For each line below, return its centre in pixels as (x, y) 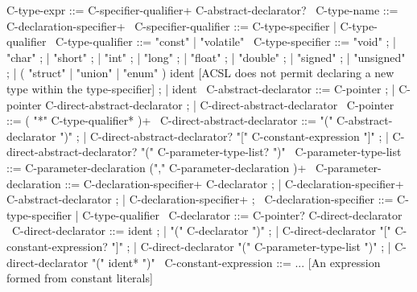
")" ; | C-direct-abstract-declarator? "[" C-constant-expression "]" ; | (224, 136)
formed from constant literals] (80, 278)
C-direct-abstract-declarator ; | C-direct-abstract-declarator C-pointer (220, 104)
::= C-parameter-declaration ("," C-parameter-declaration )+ (157, 167)
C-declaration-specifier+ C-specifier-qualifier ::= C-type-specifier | (171, 25)
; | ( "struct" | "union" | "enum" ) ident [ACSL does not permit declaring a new (200, 73)
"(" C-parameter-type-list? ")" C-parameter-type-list (271, 152)
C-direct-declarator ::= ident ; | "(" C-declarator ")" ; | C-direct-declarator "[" (201, 230)
